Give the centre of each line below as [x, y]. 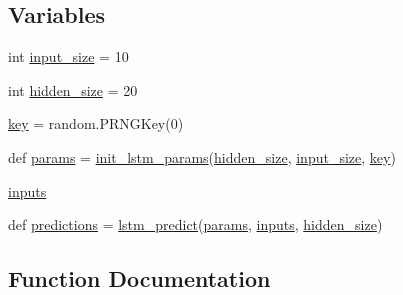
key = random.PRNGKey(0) [96, 123]
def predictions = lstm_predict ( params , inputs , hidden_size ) [195, 224]
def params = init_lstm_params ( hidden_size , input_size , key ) [202, 156]
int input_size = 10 [68, 56]
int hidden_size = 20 [73, 89]
